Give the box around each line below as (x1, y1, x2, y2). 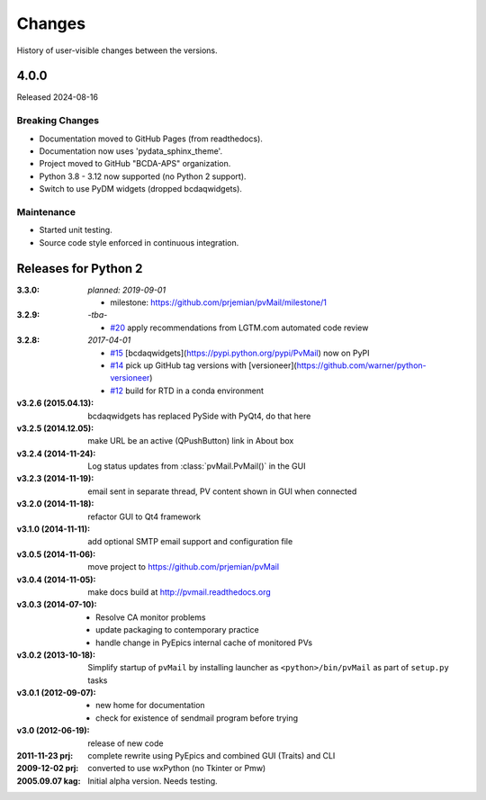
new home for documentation (95, 700, 206, 711)
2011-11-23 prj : (16, 751, 74, 761)
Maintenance (16, 205, 76, 218)
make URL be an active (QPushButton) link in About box (87, 436, 294, 446)
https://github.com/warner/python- (296, 360, 427, 371)
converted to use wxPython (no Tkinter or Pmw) (87, 763, 266, 774)
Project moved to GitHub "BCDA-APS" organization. (39, 158, 231, 169)
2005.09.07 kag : (16, 775, 81, 787)
